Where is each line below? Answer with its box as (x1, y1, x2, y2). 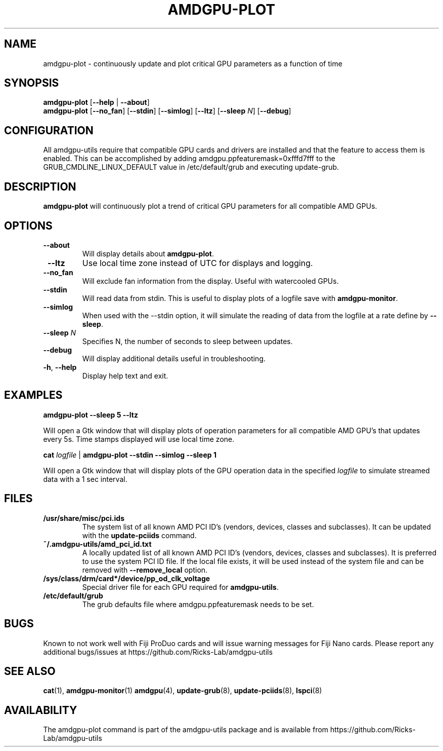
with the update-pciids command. (82, 531, 197, 540)
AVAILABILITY (4, 703, 77, 717)
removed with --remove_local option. (82, 565, 208, 574)
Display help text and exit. (82, 371, 168, 380)
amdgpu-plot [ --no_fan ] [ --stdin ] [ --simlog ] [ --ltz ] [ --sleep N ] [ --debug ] (43, 106, 291, 116)
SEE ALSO (4, 664, 56, 678)
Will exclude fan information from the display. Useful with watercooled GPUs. (82, 276, 339, 285)
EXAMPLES (4, 389, 63, 402)
